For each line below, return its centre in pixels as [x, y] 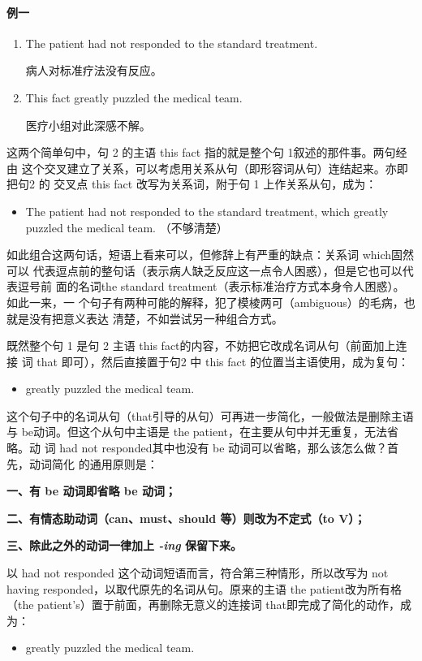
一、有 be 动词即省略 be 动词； [91, 491]
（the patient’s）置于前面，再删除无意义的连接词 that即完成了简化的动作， [204, 605]
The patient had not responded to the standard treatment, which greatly [207, 211]
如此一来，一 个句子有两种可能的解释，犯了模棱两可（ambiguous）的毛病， [205, 302]
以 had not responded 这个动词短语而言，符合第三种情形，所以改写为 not [198, 573]
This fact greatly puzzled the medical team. [134, 97]
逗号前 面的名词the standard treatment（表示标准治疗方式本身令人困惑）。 [211, 286]
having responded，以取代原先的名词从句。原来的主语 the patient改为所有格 [205, 588]
